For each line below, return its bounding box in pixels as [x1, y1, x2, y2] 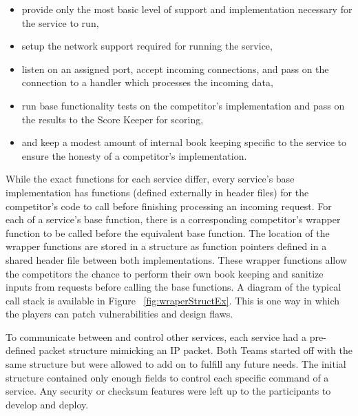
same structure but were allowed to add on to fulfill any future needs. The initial [6, 357, 346, 371]
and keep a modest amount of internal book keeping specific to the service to [21, 135, 347, 149]
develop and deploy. [6, 397, 89, 411]
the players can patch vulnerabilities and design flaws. [6, 306, 233, 321]
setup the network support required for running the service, [21, 39, 273, 53]
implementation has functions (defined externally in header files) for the [6, 185, 309, 199]
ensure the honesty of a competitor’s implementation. [21, 148, 247, 163]
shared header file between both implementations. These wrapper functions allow [6, 252, 347, 267]
